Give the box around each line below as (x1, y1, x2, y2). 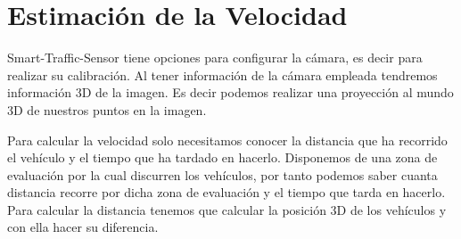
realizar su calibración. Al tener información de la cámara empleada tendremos (7, 65, 438, 84)
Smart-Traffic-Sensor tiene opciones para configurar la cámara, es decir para (7, 48, 423, 67)
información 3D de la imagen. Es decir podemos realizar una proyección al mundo (7, 83, 454, 102)
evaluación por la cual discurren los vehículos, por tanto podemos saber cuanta (7, 165, 438, 184)
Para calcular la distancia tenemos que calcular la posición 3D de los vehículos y (7, 200, 447, 218)
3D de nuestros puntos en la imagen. (7, 100, 207, 119)
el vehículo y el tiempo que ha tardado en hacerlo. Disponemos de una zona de (7, 148, 438, 167)
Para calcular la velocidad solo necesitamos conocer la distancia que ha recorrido (7, 130, 448, 149)
